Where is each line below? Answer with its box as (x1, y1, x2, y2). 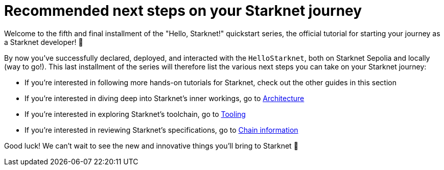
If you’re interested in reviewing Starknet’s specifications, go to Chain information (25, 125, 298, 134)
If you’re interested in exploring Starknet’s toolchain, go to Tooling (25, 109, 246, 118)
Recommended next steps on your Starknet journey (4, 2, 362, 19)
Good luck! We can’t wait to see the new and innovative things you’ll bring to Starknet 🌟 (4, 141, 298, 150)
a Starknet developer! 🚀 (4, 37, 83, 46)
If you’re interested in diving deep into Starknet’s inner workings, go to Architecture (25, 93, 305, 103)
